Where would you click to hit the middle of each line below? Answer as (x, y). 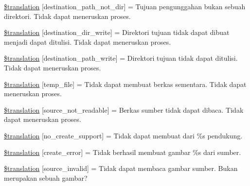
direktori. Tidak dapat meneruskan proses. (67, 16)
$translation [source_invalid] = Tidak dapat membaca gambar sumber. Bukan (121, 168)
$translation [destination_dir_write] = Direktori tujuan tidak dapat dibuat (117, 32)
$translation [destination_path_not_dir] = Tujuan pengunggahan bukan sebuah (125, 6)
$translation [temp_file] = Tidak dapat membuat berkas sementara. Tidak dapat (125, 84)
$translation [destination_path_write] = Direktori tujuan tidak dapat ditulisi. (121, 58)
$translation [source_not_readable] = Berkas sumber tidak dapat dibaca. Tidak (124, 110)
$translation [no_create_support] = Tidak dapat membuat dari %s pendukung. (123, 135)
